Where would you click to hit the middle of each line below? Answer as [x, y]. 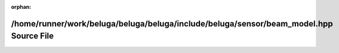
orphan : [21, 7]
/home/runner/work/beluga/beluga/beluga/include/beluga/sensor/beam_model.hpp [172, 24]
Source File [32, 36]
